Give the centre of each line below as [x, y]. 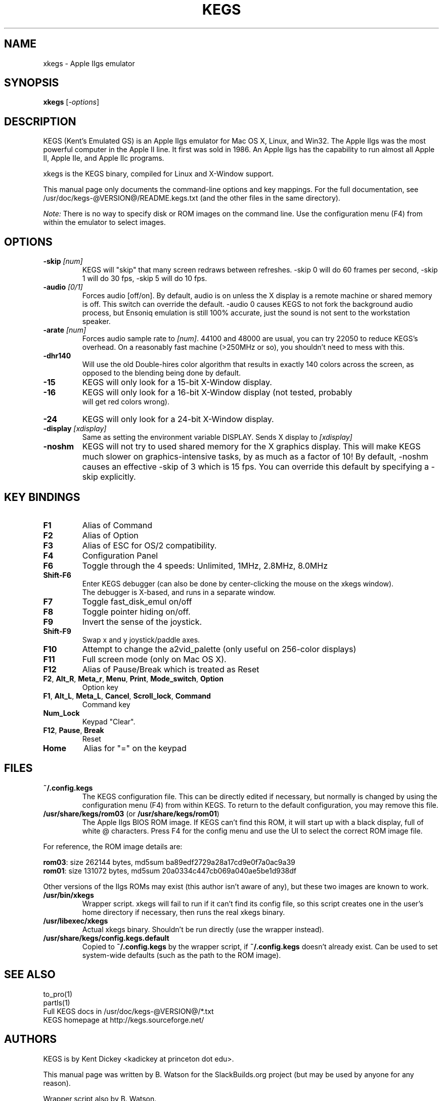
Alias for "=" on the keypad [135, 748]
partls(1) [57, 1002]
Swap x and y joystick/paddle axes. [141, 639]
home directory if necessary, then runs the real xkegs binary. [184, 912]
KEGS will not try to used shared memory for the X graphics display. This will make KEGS [251, 447]
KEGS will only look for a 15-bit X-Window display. [177, 382]
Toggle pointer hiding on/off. [136, 611]
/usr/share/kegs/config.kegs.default [106, 938]
